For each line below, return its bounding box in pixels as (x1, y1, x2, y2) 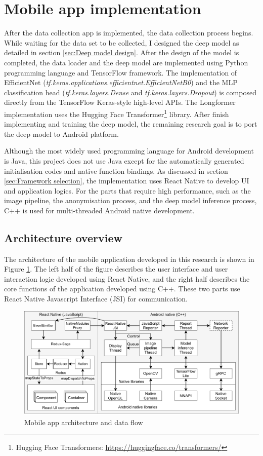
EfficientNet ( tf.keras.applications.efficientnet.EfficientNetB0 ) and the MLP (4, 77, 238, 88)
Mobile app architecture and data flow (24, 416, 143, 427)
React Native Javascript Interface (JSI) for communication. (4, 293, 188, 304)
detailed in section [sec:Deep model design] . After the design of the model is (4, 47, 239, 58)
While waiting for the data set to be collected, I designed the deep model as (4, 37, 239, 48)
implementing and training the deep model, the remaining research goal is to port (4, 119, 257, 129)
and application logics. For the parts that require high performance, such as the (4, 185, 251, 196)
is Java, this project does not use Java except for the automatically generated (4, 155, 244, 166)
